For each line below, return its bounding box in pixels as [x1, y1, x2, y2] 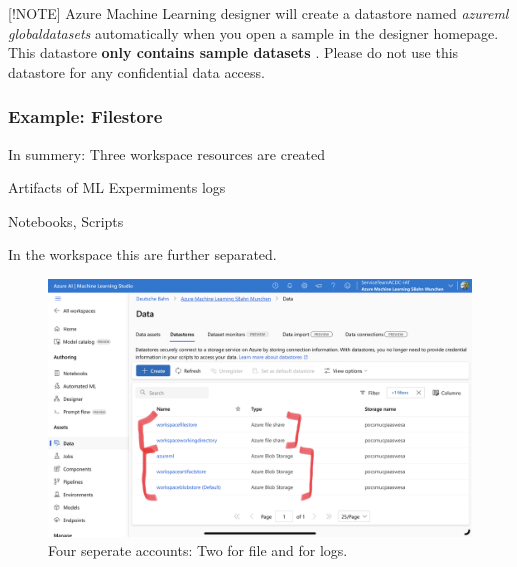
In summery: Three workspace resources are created [8, 143, 326, 164]
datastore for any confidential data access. [8, 61, 265, 82]
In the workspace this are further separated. [8, 244, 277, 265]
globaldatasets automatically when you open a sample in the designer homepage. [8, 22, 499, 43]
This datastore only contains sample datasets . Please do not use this [8, 42, 459, 63]
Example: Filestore [8, 104, 163, 129]
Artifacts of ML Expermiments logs [8, 177, 226, 198]
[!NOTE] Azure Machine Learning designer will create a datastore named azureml [8, 3, 509, 23]
